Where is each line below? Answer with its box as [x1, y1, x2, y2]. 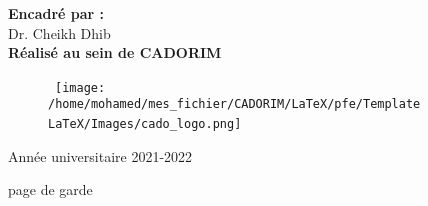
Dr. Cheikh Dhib [8, 22, 111, 43]
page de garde [8, 179, 93, 200]
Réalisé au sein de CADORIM [8, 42, 222, 63]
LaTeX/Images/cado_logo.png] [48, 117, 242, 132]
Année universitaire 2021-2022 [8, 145, 193, 166]
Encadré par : [8, 3, 105, 23]
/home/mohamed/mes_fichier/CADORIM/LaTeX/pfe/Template [48, 97, 421, 112]
